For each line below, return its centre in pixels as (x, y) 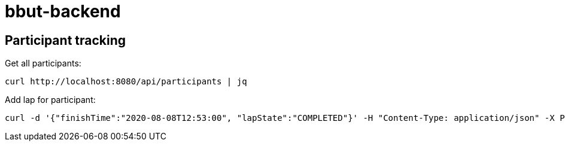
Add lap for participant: (50, 100)
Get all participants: (43, 63)
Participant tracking (66, 40)
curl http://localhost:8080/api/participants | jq (126, 82)
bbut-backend (63, 11)
